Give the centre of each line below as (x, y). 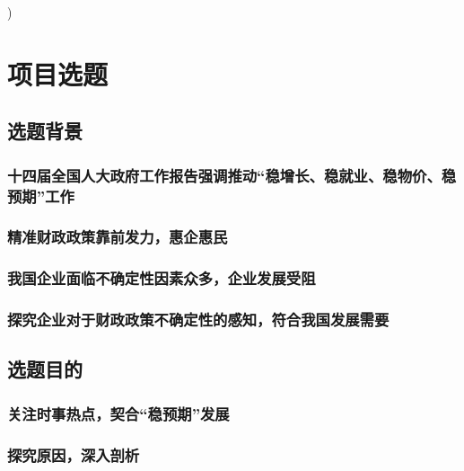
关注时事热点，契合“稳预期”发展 (118, 413)
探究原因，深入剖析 (74, 454)
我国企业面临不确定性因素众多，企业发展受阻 (162, 278)
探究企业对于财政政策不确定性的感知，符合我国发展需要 (198, 320)
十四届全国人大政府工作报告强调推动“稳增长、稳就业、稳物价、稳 (232, 175)
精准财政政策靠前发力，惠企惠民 (118, 237)
